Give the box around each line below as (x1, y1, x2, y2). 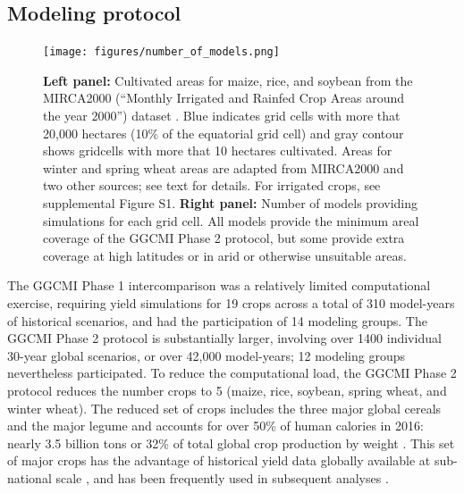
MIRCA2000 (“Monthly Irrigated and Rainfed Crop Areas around (43, 88, 404, 107)
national (7, 468, 52, 487)
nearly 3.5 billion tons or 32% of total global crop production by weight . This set (7, 433, 455, 452)
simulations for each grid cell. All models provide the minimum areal (43, 211, 419, 230)
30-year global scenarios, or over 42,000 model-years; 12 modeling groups (7, 346, 406, 364)
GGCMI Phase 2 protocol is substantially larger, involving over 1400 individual (7, 329, 442, 347)
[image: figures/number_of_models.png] (43, 46, 280, 59)
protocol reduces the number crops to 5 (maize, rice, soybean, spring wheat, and (7, 380, 447, 399)
